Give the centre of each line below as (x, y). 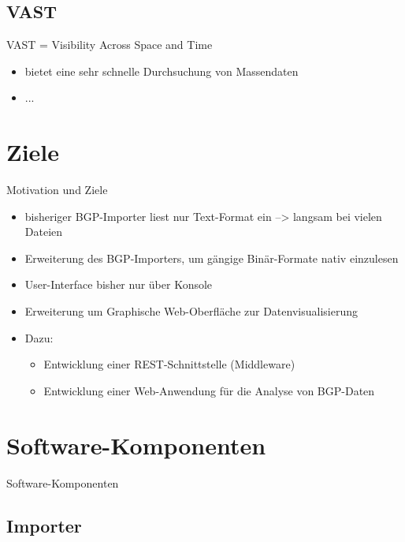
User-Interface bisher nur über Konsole (119, 284)
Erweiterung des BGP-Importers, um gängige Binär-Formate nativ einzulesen (212, 258)
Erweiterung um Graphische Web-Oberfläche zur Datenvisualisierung (191, 311)
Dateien (44, 232)
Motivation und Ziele (57, 190)
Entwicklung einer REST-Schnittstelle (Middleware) (169, 364)
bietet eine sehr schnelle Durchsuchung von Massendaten (162, 71)
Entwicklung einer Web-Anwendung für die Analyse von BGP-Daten (209, 390)
